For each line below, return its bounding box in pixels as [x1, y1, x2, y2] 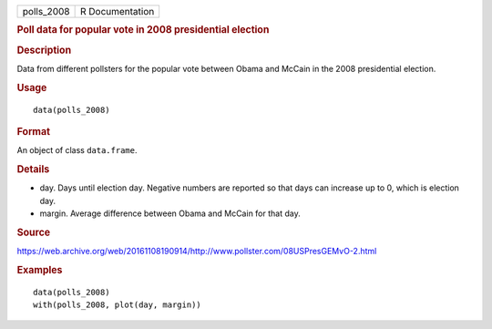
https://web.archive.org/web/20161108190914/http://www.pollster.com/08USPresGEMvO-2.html [16, 246, 377, 257]
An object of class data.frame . [16, 145, 138, 156]
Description [16, 44, 72, 57]
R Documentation [79, 5, 155, 17]
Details [16, 163, 50, 176]
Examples [16, 263, 63, 276]
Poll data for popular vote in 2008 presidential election [16, 24, 270, 36]
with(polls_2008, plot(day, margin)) [33, 300, 202, 310]
